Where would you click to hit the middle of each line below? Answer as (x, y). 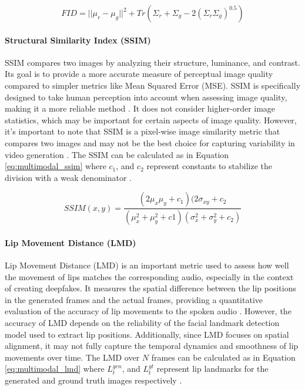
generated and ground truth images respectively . (93, 380)
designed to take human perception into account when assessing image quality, (146, 97)
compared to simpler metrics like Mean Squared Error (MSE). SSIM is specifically (153, 85)
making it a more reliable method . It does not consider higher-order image (140, 108)
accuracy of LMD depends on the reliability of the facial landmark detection (142, 322)
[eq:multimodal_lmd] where (55, 369)
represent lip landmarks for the (212, 369)
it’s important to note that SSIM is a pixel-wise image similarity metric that (143, 131)
